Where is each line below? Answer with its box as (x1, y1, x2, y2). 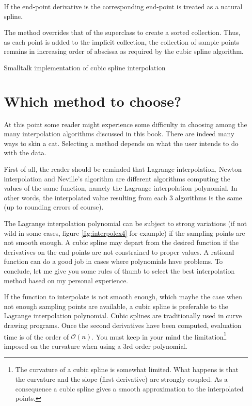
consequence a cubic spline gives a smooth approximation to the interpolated (15, 383, 244, 393)
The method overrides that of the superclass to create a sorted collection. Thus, (4, 27, 240, 37)
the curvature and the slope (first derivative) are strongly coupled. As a (15, 374, 228, 384)
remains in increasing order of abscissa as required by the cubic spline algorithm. (4, 46, 244, 56)
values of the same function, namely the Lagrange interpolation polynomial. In (4, 183, 237, 193)
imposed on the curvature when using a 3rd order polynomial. (4, 341, 188, 351)
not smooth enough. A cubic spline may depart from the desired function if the (4, 237, 239, 247)
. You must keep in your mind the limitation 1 (92, 330, 227, 341)
